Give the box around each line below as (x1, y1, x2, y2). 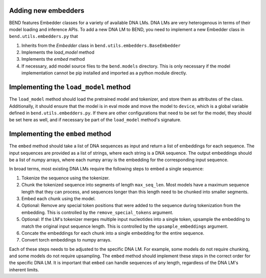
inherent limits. (9, 267, 39, 273)
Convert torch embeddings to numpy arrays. (21, 237, 112, 243)
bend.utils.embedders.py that (9, 34, 78, 39)
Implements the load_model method (21, 49, 95, 55)
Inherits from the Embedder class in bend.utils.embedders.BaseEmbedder (21, 42, 181, 48)
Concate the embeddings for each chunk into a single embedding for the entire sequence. (21, 230, 204, 236)
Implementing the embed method (9, 130, 112, 138)
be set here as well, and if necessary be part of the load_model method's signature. (9, 117, 182, 123)
